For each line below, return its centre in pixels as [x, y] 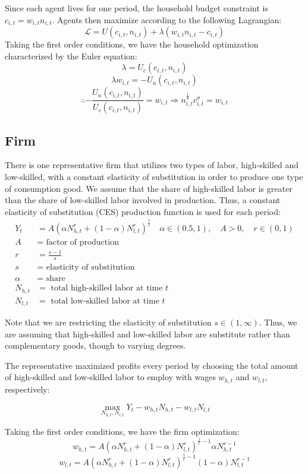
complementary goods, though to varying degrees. [95, 345]
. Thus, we [278, 322]
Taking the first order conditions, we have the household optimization [132, 44]
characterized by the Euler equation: [71, 56]
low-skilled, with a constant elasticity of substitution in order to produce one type [154, 176]
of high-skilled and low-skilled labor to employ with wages [110, 377]
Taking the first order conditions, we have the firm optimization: [122, 432]
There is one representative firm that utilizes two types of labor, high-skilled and [152, 165]
